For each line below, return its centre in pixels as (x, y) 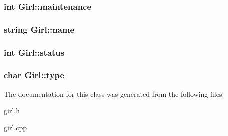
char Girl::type (34, 75)
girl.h (12, 111)
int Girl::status (34, 52)
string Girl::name (39, 29)
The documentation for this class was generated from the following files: (114, 94)
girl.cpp (15, 127)
